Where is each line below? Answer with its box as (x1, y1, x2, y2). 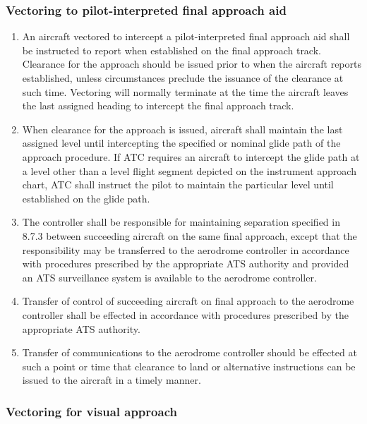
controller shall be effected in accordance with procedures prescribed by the (22, 307, 349, 322)
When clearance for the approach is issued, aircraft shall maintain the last (22, 121, 343, 136)
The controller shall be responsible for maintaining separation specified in (22, 214, 340, 229)
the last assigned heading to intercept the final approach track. (22, 98, 294, 113)
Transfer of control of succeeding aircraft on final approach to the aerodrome (22, 293, 354, 308)
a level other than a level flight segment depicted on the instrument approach (22, 163, 356, 178)
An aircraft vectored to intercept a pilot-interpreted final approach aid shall (22, 29, 350, 44)
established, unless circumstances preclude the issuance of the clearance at (22, 71, 344, 85)
